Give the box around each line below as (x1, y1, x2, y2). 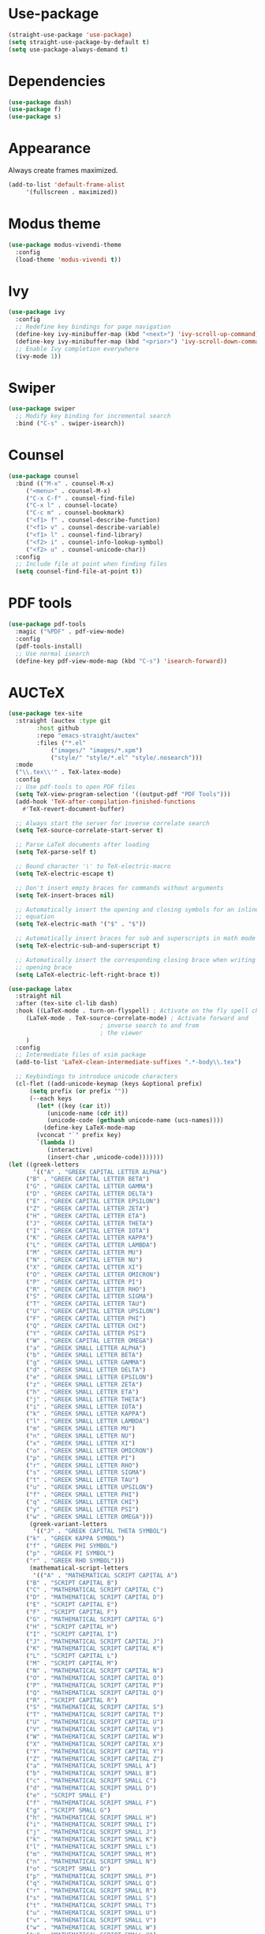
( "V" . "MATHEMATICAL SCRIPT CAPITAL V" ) (25, 1726, 164, 1734)
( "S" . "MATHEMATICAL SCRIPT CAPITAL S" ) (25, 1704, 164, 1711)
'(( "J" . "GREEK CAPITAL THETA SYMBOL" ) (32, 1528, 168, 1536)
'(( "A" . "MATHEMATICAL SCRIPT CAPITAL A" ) (32, 1571, 178, 1579)
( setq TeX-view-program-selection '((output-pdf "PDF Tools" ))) (15, 790, 231, 798)
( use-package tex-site (8, 709, 83, 718)
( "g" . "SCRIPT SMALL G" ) (25, 1806, 111, 1814)
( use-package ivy (8, 309, 65, 316)
